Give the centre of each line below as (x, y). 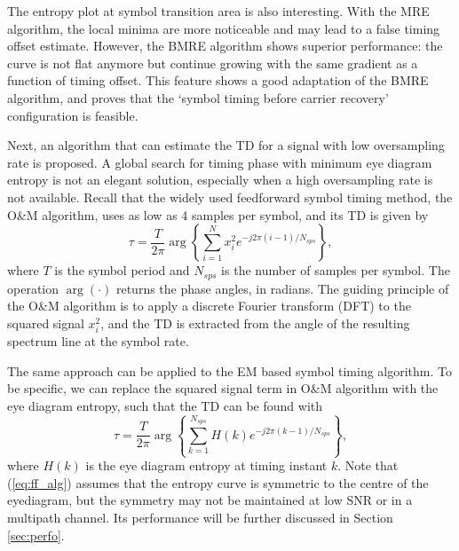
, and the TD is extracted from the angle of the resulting (255, 323)
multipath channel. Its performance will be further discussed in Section (200, 517)
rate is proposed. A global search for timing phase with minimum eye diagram (220, 162)
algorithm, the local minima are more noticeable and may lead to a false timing (224, 28)
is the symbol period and (122, 270)
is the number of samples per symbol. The (336, 270)
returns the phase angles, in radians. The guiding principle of (282, 288)
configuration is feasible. (73, 115)
